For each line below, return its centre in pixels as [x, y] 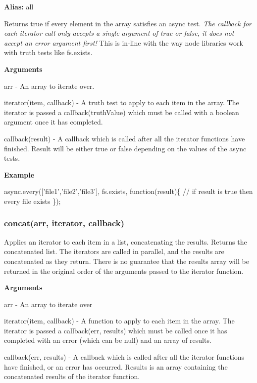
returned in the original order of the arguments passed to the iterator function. [124, 271]
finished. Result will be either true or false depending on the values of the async [125, 148]
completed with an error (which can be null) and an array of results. [108, 340]
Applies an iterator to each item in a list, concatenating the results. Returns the [126, 241]
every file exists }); [32, 201]
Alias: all [19, 6]
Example [19, 174]
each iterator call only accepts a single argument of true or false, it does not [119, 33]
